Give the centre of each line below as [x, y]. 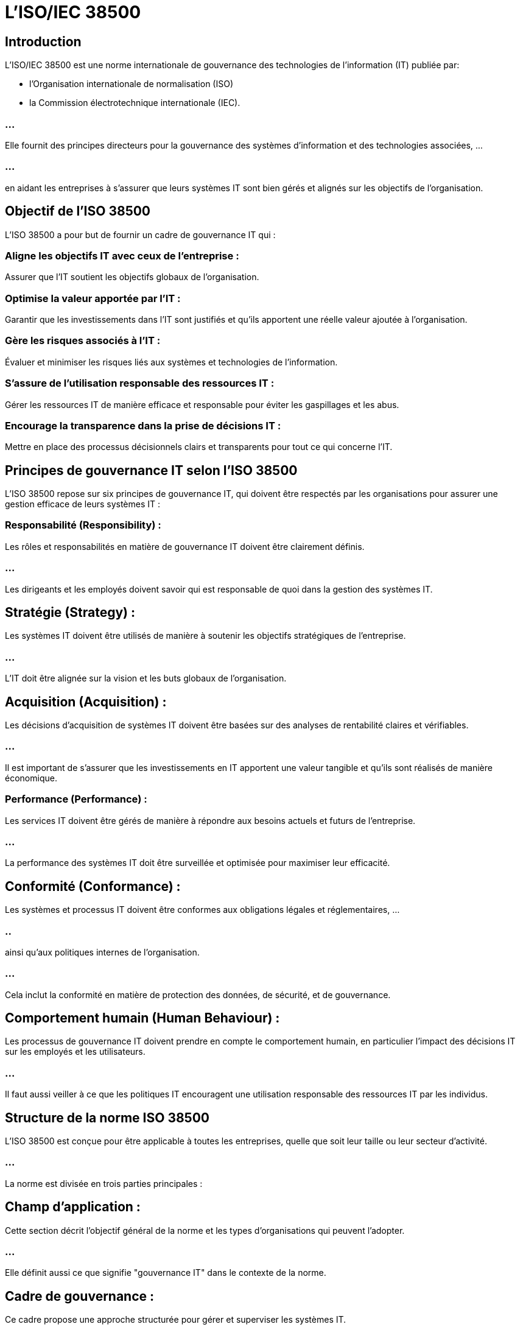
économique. [31, 778]
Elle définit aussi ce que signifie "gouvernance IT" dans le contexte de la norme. [166, 1273]
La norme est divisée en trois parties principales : [104, 1183]
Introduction [43, 41]
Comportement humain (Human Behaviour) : [142, 1018]
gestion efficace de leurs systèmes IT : [83, 504]
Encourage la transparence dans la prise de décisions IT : [143, 425]
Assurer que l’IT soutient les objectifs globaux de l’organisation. [132, 277]
